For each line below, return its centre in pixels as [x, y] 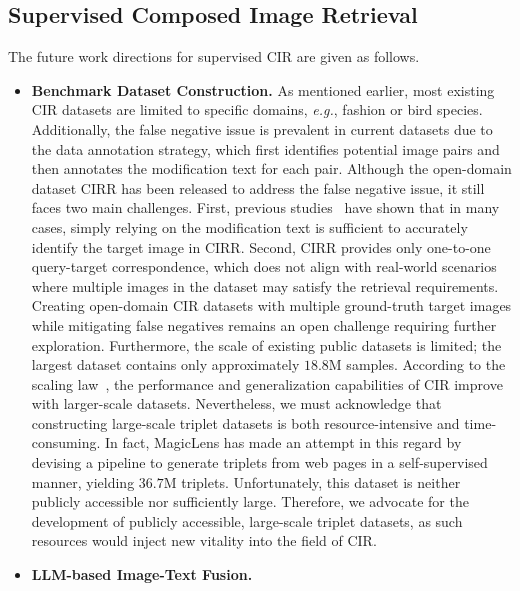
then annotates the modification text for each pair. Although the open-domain [271, 168]
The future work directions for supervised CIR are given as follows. [214, 56]
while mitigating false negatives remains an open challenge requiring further [264, 324]
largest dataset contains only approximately [165, 364]
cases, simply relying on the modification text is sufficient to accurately [249, 226]
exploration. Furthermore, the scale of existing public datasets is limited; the [266, 344]
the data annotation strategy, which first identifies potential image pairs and [265, 148]
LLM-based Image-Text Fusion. [142, 574]
